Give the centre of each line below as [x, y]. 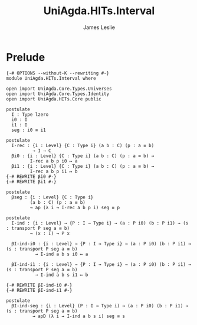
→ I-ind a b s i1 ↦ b [62, 275]
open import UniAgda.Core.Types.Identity [58, 94]
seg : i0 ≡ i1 [29, 130]
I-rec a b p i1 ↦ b [54, 171]
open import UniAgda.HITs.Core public [54, 99]
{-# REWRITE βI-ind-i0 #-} [39, 285]
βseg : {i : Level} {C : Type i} [52, 197]
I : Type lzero [30, 114]
